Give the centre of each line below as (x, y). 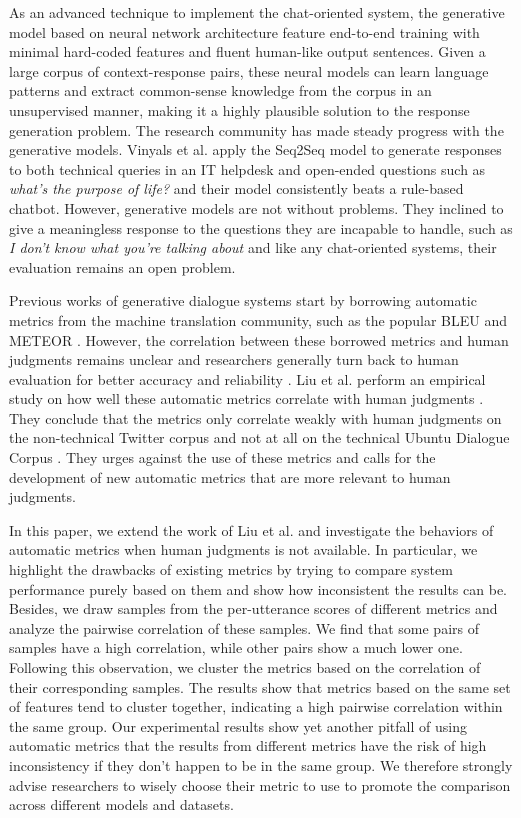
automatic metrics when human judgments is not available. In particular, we (243, 549)
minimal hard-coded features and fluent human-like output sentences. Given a (247, 51)
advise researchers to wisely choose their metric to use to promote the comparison (260, 784)
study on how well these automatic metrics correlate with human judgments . (246, 398)
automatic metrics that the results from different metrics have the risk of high (248, 745)
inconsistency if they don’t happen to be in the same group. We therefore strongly (261, 764)
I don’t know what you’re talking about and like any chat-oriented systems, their (253, 247)
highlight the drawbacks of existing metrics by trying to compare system (231, 569)
